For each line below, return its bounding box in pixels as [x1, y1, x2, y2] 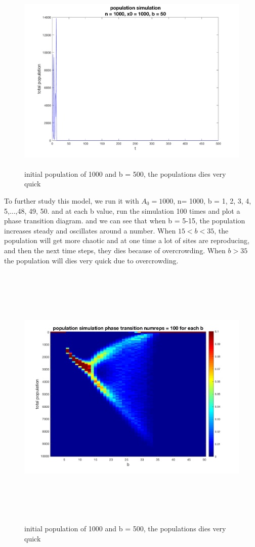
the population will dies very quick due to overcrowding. [4, 255, 179, 265]
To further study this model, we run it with [4, 195, 139, 206]
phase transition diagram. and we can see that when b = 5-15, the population [4, 215, 245, 226]
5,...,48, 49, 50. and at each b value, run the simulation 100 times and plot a [4, 205, 240, 216]
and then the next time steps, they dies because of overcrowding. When [4, 245, 226, 255]
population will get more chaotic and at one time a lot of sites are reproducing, [4, 235, 249, 246]
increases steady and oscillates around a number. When [4, 225, 176, 236]
